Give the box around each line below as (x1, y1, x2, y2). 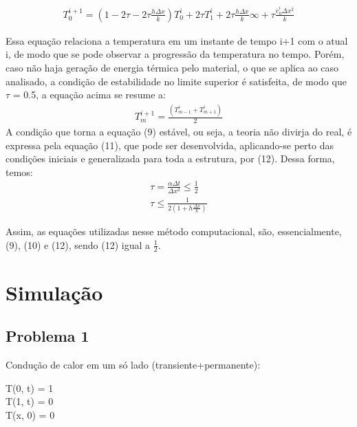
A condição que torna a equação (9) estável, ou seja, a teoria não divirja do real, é (6, 124, 352, 139)
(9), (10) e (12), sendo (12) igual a (6, 237, 151, 252)
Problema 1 (6, 325, 89, 347)
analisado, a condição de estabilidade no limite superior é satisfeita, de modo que (6, 74, 347, 88)
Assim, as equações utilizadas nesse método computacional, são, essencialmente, (6, 223, 342, 238)
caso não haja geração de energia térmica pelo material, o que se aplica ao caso (6, 61, 339, 75)
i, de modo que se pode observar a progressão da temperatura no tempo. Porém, (6, 47, 345, 61)
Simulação (6, 278, 103, 306)
